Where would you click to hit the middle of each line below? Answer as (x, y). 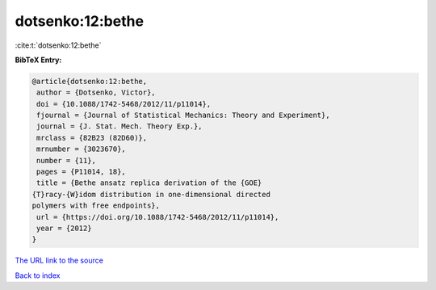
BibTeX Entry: (38, 60)
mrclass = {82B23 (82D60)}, (92, 138)
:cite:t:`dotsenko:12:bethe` (58, 45)
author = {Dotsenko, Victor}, (96, 92)
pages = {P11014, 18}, (82, 172)
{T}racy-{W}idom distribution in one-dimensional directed (151, 194)
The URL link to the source (59, 261)
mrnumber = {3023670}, (82, 149)
